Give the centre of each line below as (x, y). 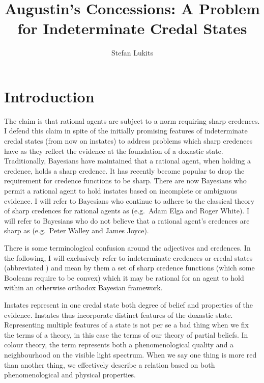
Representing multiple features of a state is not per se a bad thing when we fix (126, 325)
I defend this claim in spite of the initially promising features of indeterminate (126, 131)
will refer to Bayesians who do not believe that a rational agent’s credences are (127, 220)
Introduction (49, 96)
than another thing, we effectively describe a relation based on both (110, 364)
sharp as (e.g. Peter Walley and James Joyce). (77, 230)
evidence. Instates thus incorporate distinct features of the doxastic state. (119, 314)
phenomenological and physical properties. (70, 375)
